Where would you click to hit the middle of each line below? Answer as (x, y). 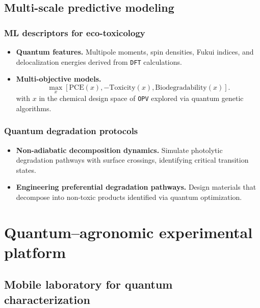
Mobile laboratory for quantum (88, 284)
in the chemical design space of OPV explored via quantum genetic (141, 98)
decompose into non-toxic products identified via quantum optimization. (129, 197)
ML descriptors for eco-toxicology (75, 32)
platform (35, 252)
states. (26, 170)
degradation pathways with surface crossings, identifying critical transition (132, 160)
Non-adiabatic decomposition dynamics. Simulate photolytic (119, 150)
